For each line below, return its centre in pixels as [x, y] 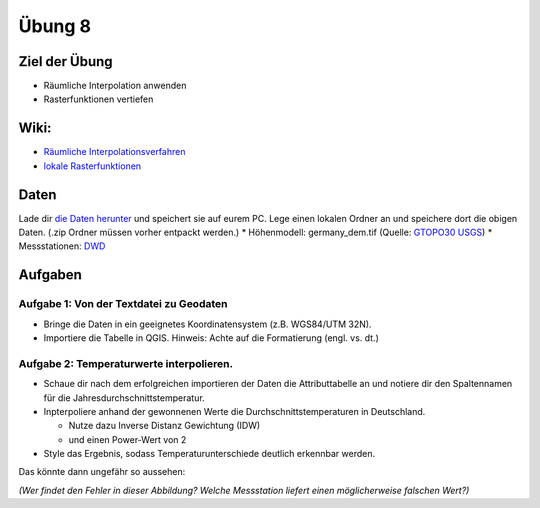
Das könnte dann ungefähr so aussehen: [102, 472]
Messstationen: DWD [62, 246]
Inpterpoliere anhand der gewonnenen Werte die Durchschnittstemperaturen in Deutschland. [234, 411]
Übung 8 [55, 26]
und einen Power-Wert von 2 [127, 439]
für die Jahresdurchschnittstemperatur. [124, 397]
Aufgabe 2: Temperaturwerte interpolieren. [126, 363]
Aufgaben [50, 275]
